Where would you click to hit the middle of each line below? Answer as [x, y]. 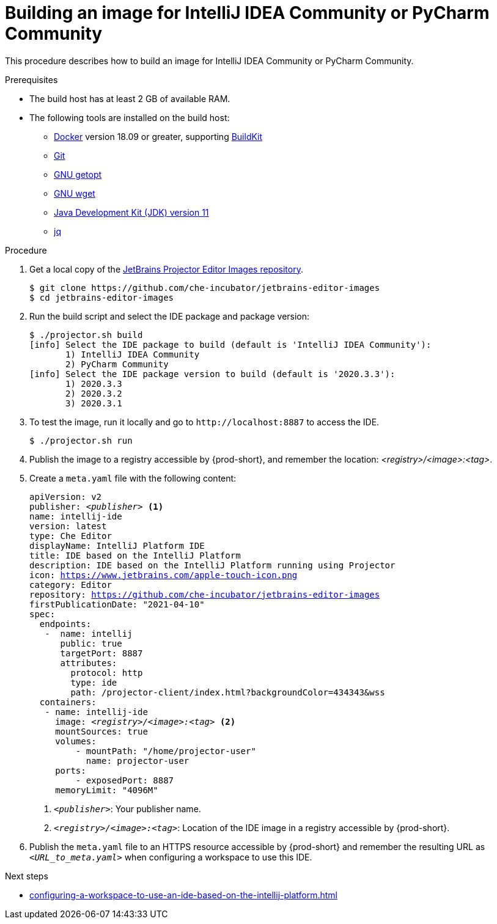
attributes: [89, 663]
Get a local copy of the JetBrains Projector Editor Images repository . [166, 269]
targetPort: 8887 [101, 653]
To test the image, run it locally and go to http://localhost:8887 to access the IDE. [204, 422]
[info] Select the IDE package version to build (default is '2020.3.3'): [212, 374]
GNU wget [75, 193]
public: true [91, 643]
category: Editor [71, 585]
